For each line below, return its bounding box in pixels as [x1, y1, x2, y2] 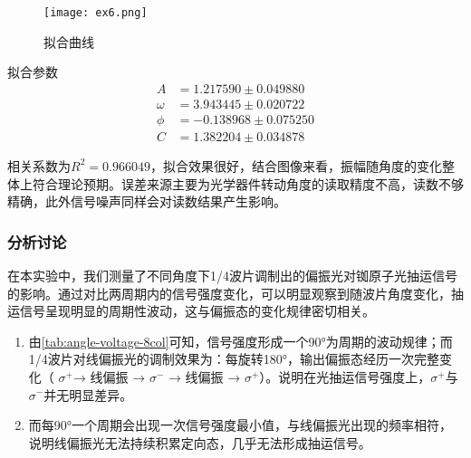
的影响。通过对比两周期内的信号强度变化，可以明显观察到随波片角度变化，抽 [7, 283, 464, 302]
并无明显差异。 [43, 385, 133, 404]
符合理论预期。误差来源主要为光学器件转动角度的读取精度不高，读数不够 [32, 174, 464, 193]
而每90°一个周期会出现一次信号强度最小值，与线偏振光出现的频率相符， [28, 415, 453, 434]
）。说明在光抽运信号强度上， [259, 367, 431, 386]
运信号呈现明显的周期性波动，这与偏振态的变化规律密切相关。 [7, 301, 375, 320]
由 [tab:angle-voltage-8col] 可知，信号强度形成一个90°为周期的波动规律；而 [28, 331, 453, 350]
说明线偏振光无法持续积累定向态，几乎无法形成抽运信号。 [28, 433, 371, 452]
